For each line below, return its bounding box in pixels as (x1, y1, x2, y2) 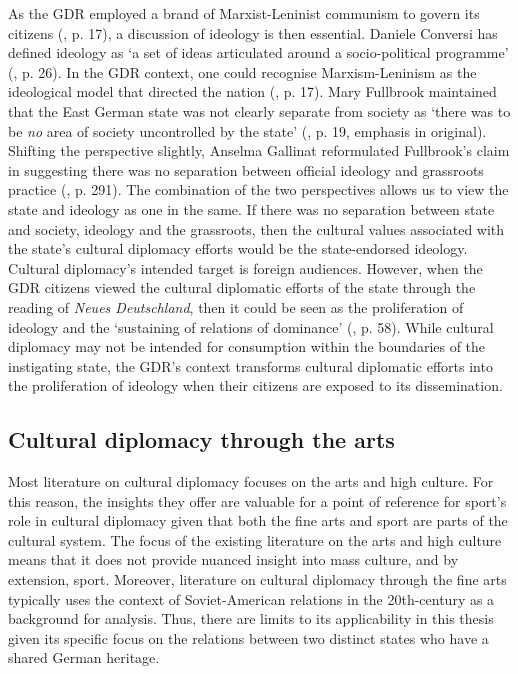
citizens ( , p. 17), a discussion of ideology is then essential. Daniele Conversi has (8, 22, 498, 43)
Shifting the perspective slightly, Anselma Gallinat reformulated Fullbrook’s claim (8, 140, 510, 161)
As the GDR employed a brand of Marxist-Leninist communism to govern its (8, 3, 480, 23)
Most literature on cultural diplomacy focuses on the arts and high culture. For (8, 471, 494, 492)
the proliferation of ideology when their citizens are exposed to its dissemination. (8, 375, 503, 396)
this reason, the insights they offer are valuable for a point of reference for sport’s (8, 490, 507, 511)
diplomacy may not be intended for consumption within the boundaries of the (8, 336, 486, 357)
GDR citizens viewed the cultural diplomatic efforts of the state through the (8, 277, 476, 298)
